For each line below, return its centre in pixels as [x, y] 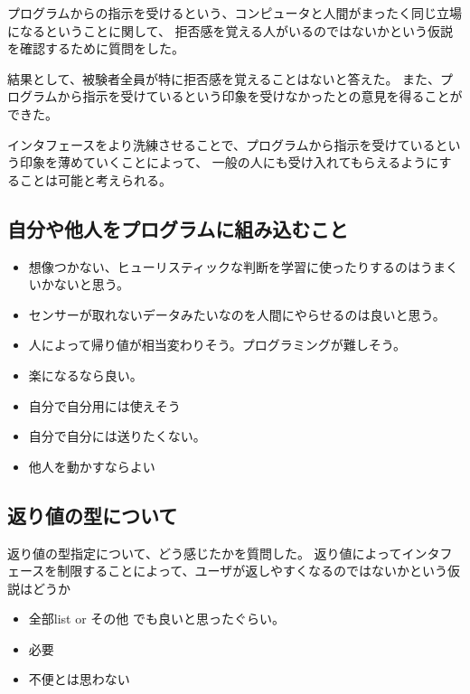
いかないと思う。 [79, 284]
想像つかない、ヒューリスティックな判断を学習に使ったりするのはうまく [243, 266]
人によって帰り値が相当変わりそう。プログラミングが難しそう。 [217, 345]
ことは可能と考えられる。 [95, 179]
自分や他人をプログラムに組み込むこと [178, 228]
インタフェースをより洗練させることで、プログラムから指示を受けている [221, 144]
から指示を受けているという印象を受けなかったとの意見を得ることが [260, 96]
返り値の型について [93, 515]
